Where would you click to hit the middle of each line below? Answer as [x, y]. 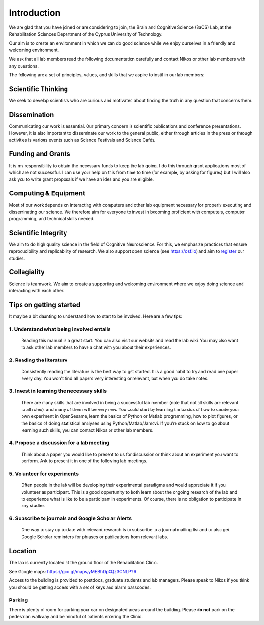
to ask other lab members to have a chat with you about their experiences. [96, 347]
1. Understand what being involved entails [60, 329]
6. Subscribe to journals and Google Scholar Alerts [70, 518]
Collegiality [27, 272]
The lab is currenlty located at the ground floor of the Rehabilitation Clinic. [84, 562]
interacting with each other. [37, 290]
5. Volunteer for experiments [44, 474]
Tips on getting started [45, 304]
